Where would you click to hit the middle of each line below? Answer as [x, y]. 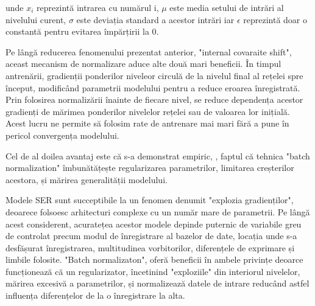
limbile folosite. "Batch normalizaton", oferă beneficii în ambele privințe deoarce [154, 259]
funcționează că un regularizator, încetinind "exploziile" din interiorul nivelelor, [153, 271]
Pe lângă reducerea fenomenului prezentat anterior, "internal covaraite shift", [149, 51]
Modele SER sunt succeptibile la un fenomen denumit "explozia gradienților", [150, 200]
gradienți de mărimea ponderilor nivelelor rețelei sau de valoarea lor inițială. [148, 111]
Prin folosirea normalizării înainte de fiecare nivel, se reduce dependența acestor [154, 99]
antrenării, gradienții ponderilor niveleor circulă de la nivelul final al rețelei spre [154, 75]
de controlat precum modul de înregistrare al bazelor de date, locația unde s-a [151, 236]
